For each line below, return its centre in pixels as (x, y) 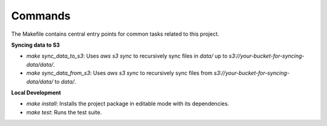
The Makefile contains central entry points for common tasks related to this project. (115, 34)
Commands (41, 16)
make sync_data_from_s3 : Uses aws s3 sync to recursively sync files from (120, 73)
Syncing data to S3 (35, 45)
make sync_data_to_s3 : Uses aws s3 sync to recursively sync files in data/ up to (127, 56)
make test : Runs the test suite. (64, 112)
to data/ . (65, 81)
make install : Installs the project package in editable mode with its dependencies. (128, 104)
